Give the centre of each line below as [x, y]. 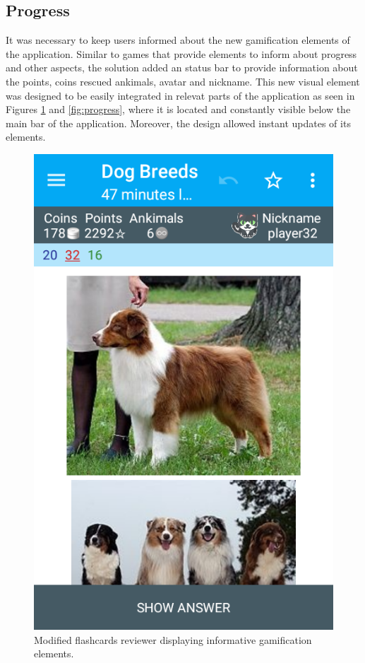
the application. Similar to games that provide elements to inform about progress [181, 53]
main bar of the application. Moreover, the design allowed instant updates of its [178, 123]
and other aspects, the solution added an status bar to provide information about [182, 68]
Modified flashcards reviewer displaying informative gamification [173, 639]
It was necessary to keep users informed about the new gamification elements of [178, 40]
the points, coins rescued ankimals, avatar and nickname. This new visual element [183, 81]
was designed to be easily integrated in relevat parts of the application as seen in [180, 95]
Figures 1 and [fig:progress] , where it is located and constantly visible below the [178, 109]
